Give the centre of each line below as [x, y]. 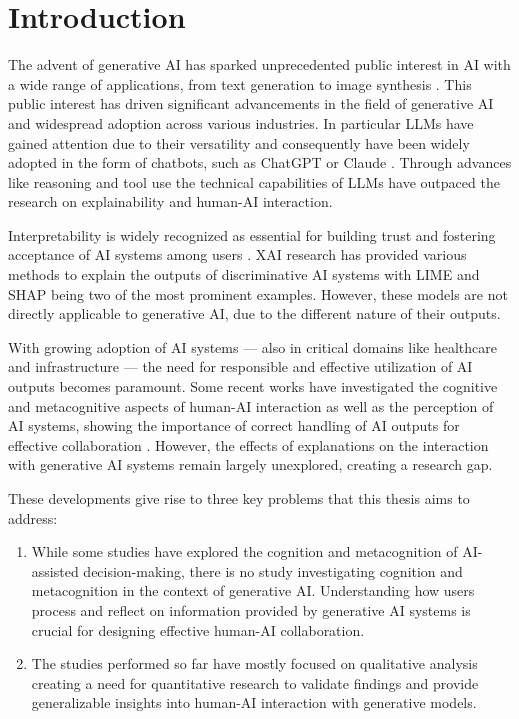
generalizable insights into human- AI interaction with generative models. [254, 702]
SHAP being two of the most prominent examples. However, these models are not [258, 293]
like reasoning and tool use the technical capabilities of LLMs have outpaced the [254, 181]
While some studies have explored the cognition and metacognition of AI [254, 551]
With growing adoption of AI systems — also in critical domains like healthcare [252, 346]
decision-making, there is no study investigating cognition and [273, 570]
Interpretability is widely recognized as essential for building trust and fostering [252, 234]
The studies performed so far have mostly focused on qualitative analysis [254, 663]
